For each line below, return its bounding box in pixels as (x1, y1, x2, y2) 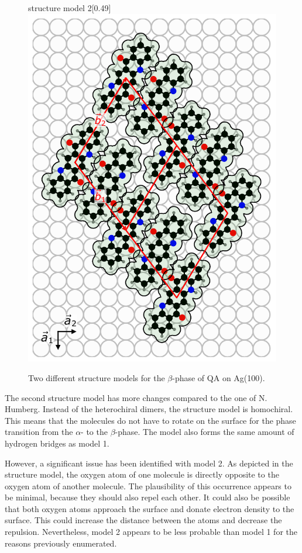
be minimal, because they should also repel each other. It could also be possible (5, 491, 290, 503)
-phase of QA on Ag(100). (172, 371, 265, 383)
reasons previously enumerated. (5, 537, 117, 549)
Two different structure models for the (28, 371, 165, 383)
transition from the (5, 426, 73, 438)
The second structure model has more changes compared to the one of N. (5, 391, 267, 403)
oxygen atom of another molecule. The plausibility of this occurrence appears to (5, 479, 291, 492)
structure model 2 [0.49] (28, 2, 111, 13)
